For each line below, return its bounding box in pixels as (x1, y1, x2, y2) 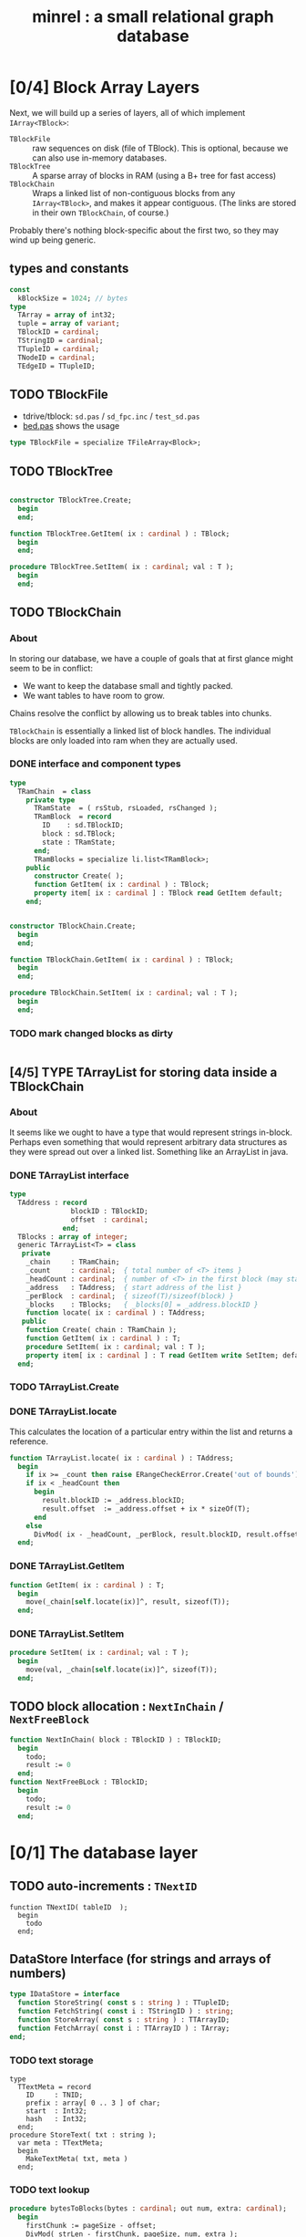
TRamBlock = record (33, 812, 112, 822)
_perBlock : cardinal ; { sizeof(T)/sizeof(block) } (25, 1291, 234, 1301)
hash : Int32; (25, 2114, 88, 2123)
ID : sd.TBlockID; (42, 821, 125, 830)
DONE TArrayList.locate (9, 1405, 117, 1418)
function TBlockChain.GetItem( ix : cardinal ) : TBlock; (9, 955, 234, 964)
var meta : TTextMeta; (17, 2138, 104, 2148)
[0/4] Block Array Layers (9, 78, 200, 98)
